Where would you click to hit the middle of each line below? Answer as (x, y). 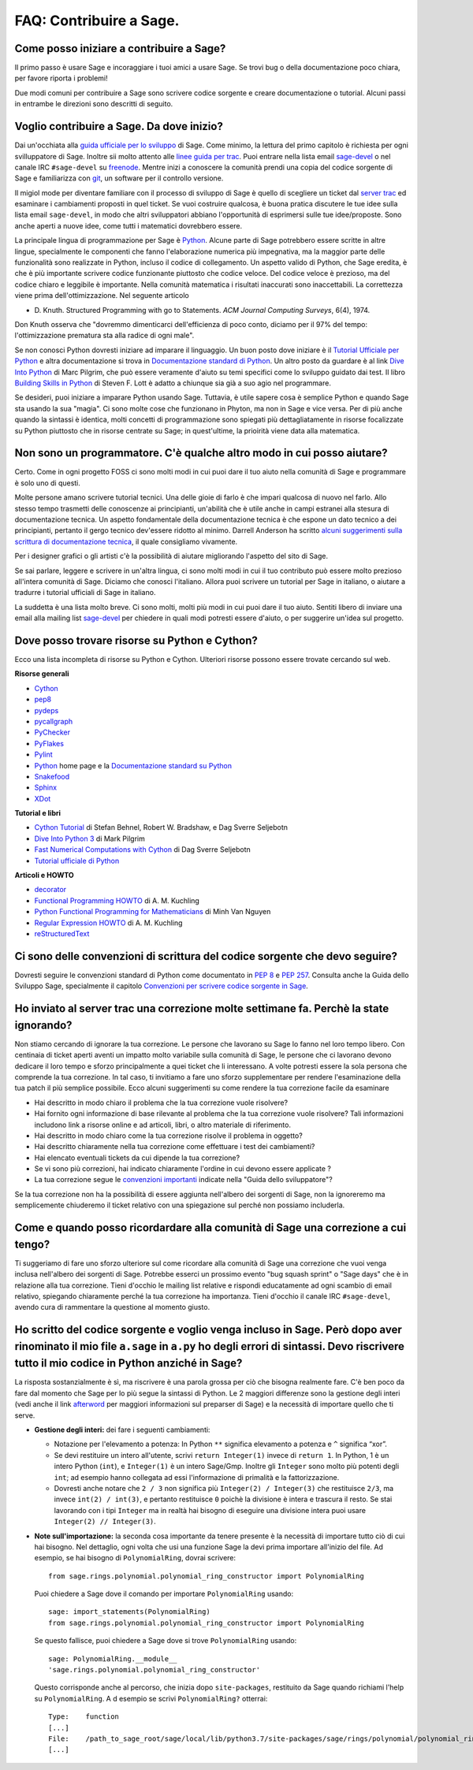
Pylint (43, 755)
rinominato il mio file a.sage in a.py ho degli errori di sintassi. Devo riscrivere (210, 1346)
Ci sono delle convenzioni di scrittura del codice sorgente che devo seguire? (206, 956)
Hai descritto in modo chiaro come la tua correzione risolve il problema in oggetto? (168, 1136)
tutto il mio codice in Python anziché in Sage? (128, 1363)
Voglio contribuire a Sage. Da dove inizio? (119, 126)
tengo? (32, 1244)
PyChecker (52, 732)
